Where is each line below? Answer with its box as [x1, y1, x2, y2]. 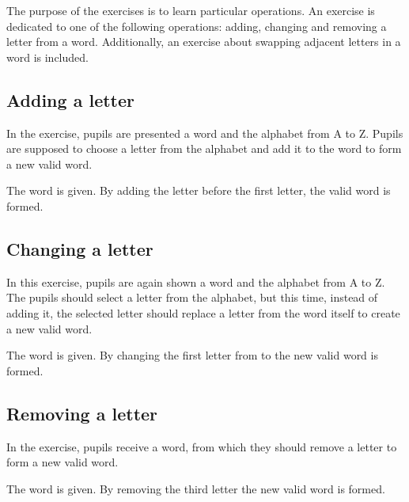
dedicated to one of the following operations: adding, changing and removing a [6, 17, 387, 34]
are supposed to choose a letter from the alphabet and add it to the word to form [6, 140, 402, 157]
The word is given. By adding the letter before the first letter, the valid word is [6, 182, 391, 199]
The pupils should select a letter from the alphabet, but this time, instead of [6, 289, 378, 306]
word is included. [6, 48, 89, 65]
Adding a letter [6, 87, 134, 112]
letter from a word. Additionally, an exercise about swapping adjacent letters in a [6, 33, 401, 50]
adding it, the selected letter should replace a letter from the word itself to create [6, 304, 400, 321]
